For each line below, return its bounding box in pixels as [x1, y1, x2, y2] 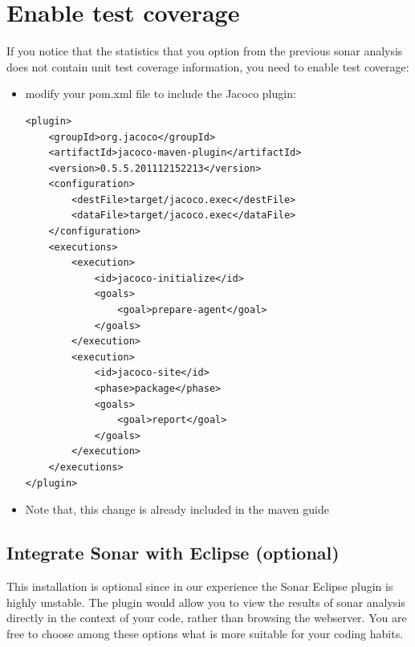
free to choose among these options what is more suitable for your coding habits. [6, 625, 404, 641]
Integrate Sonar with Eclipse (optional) [6, 540, 340, 565]
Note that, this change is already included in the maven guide [25, 501, 329, 518]
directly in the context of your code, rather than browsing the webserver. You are [6, 609, 407, 626]
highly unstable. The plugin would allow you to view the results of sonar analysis [6, 593, 405, 610]
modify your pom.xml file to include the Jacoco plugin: [25, 85, 296, 102]
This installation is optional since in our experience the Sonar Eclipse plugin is [6, 577, 393, 594]
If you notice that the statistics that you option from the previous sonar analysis [6, 43, 403, 59]
